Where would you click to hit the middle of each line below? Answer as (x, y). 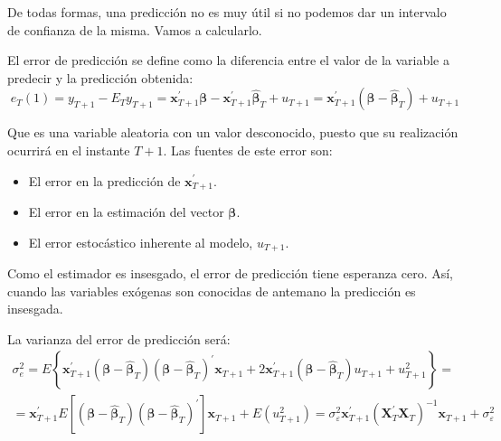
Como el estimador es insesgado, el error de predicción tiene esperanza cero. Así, (230, 273)
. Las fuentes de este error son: (248, 150)
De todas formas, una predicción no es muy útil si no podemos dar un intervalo (227, 12)
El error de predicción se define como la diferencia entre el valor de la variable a (228, 60)
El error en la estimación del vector (126, 212)
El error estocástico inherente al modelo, (141, 242)
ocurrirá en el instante (69, 150)
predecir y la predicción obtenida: (100, 77)
